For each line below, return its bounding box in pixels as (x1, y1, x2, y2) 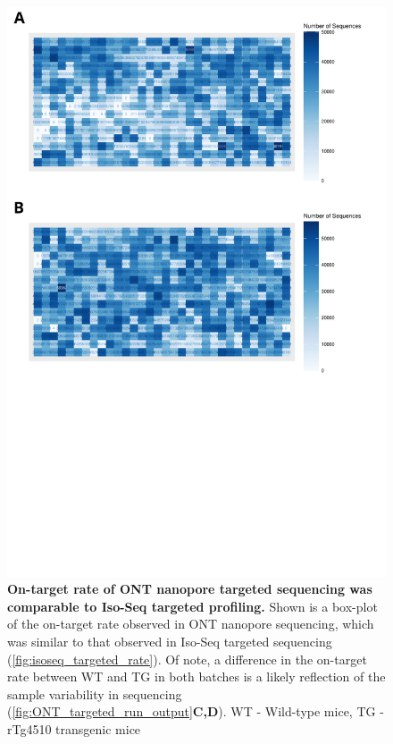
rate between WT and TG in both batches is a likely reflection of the (7, 667, 386, 686)
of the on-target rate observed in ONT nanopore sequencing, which (7, 614, 374, 633)
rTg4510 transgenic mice (7, 719, 141, 738)
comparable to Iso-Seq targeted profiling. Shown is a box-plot (7, 596, 378, 615)
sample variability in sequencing (7, 684, 182, 703)
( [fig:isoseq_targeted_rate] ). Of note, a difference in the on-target (7, 649, 367, 668)
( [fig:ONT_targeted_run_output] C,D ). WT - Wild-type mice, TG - (7, 702, 384, 721)
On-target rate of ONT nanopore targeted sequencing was (7, 579, 372, 598)
